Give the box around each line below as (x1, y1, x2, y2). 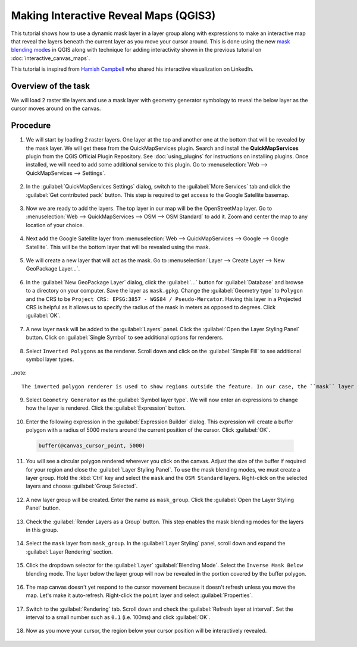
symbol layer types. (26, 356, 74, 363)
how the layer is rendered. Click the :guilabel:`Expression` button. (26, 404, 186, 412)
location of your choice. (26, 221, 84, 228)
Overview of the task (11, 81, 90, 91)
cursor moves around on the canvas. (11, 105, 101, 112)
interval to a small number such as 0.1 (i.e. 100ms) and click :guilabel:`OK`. (26, 614, 211, 621)
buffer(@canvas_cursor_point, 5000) (38, 442, 146, 449)
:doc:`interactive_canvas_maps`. (11, 54, 90, 62)
